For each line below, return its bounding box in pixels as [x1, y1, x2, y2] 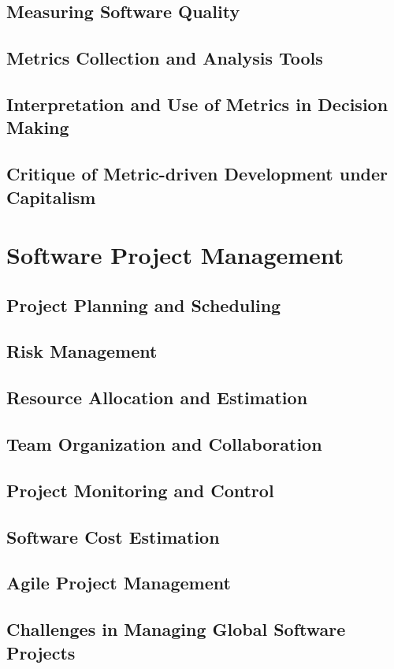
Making [6, 115, 69, 139]
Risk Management [6, 339, 158, 363]
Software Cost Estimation [6, 524, 220, 548]
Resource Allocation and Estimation [6, 385, 308, 410]
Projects [6, 640, 76, 664]
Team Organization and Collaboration [6, 432, 322, 456]
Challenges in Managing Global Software [6, 617, 346, 641]
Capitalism [6, 184, 96, 209]
